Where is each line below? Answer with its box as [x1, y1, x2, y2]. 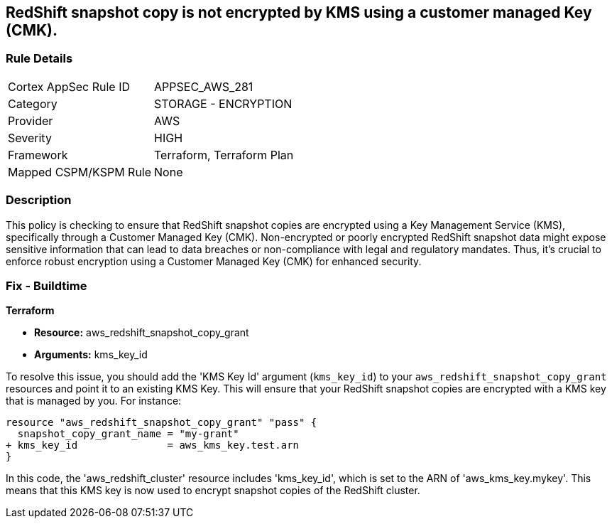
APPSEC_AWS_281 [154, 79, 253, 94]
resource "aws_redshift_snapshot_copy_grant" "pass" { [6, 417, 317, 429]
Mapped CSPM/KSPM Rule [8, 164, 152, 179]
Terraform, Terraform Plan [154, 147, 294, 162]
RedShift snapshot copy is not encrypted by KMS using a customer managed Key [6, 4, 592, 21]
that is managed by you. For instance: [6, 395, 182, 407]
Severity [8, 130, 52, 145]
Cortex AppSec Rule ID [8, 79, 131, 94]
